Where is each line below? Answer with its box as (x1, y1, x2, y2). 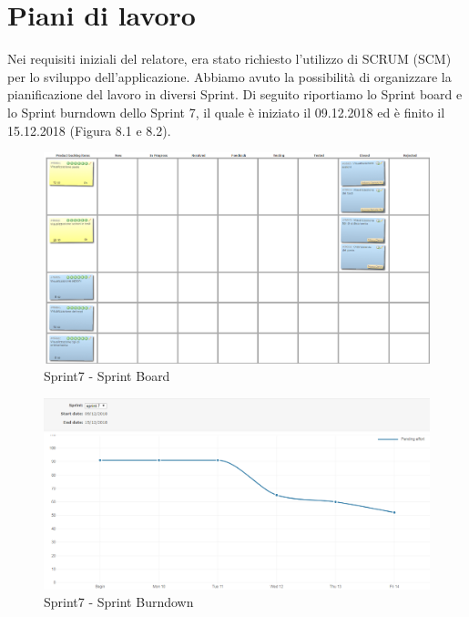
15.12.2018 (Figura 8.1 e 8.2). (7, 120, 171, 139)
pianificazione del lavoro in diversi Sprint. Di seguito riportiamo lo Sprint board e (7, 85, 463, 104)
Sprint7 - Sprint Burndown (44, 592, 194, 612)
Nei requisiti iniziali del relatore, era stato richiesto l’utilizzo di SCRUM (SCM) (7, 49, 452, 68)
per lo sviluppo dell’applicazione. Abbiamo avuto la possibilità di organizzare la (7, 67, 452, 86)
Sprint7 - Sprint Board (44, 366, 170, 386)
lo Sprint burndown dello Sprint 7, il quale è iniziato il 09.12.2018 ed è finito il (7, 102, 445, 121)
